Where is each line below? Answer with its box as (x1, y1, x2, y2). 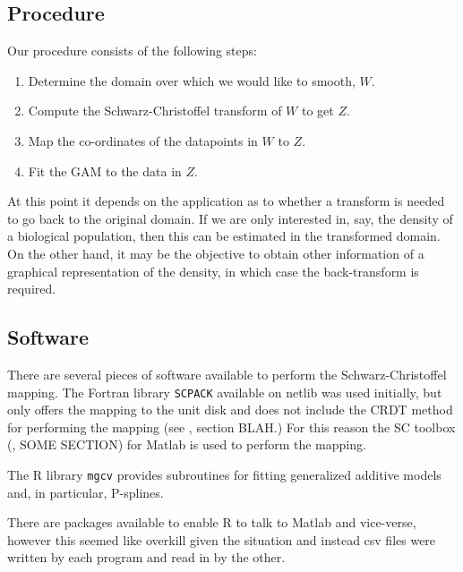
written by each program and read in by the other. (7, 548, 286, 567)
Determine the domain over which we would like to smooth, (28, 71, 356, 90)
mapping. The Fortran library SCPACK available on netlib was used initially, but (7, 382, 442, 401)
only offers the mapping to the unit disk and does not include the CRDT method (7, 400, 453, 419)
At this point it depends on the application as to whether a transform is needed (7, 192, 445, 210)
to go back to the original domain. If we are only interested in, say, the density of (7, 209, 453, 227)
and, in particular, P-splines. (7, 482, 164, 501)
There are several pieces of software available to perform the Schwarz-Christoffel (7, 364, 447, 383)
